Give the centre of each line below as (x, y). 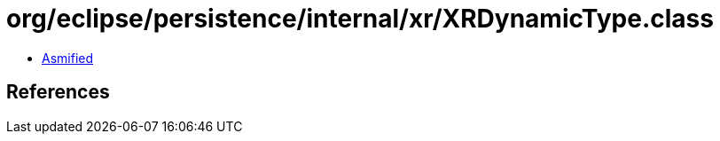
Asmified (68, 58)
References (58, 92)
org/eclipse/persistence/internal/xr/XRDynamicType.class (360, 19)
